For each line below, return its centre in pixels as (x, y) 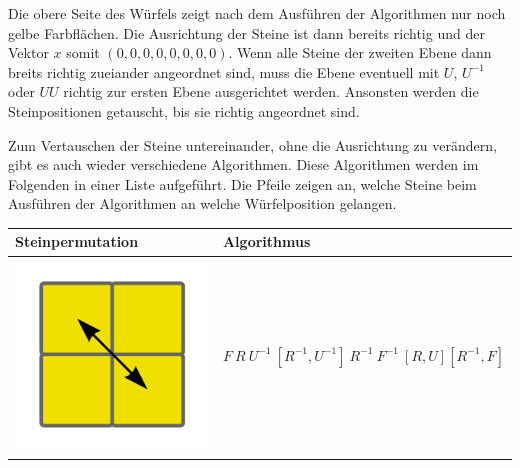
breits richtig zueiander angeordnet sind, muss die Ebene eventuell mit (224, 71)
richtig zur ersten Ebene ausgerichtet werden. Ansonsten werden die (271, 91)
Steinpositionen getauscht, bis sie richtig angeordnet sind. (184, 110)
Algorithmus (266, 241)
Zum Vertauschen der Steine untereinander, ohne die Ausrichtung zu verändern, (252, 144)
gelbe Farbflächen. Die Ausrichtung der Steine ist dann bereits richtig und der (246, 32)
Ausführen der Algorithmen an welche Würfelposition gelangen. (202, 203)
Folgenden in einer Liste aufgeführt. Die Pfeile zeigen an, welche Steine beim (242, 183)
